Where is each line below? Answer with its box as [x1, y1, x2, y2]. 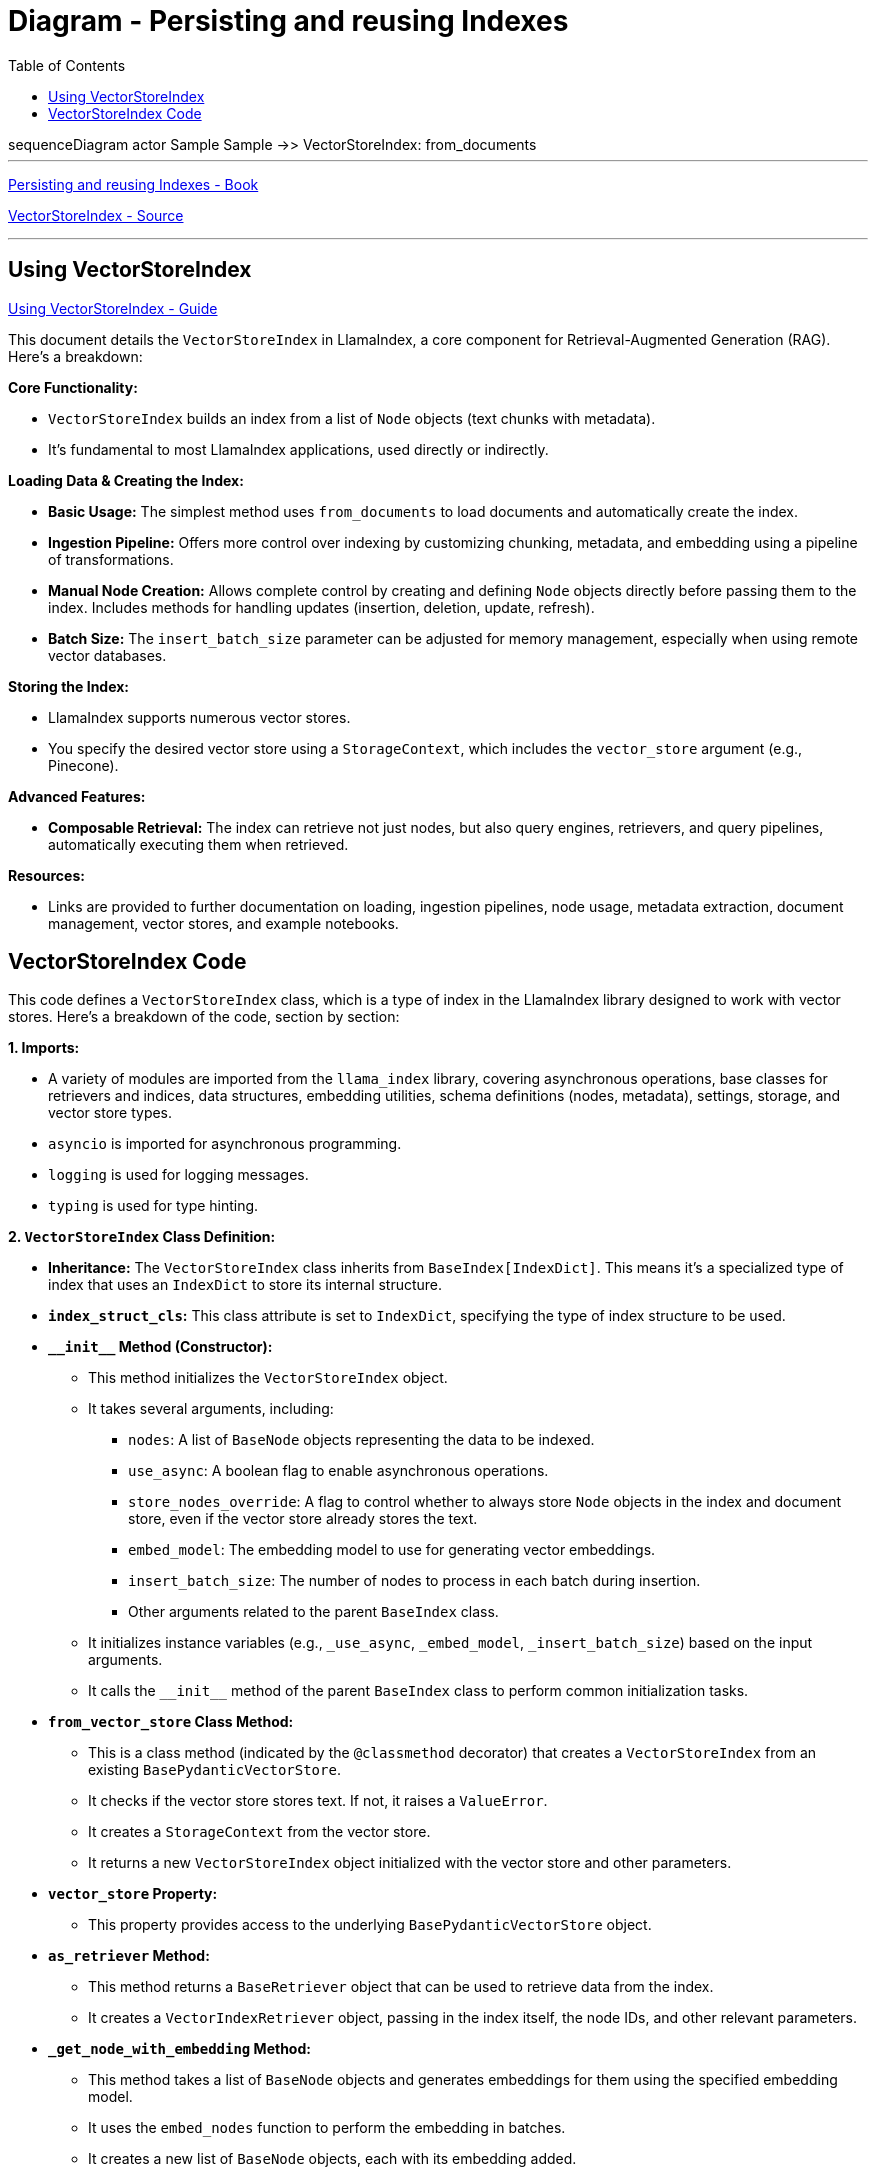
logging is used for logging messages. [48, 1166, 309, 1184]
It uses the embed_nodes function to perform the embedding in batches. [88, 2119, 566, 2137]
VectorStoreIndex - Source [8, 206, 184, 224]
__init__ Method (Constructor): [48, 1338, 273, 1356]
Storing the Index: [8, 677, 130, 695]
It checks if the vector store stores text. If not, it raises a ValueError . [88, 1792, 548, 1810]
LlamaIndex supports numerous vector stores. [48, 708, 351, 726]
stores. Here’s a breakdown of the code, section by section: [8, 1008, 400, 1026]
